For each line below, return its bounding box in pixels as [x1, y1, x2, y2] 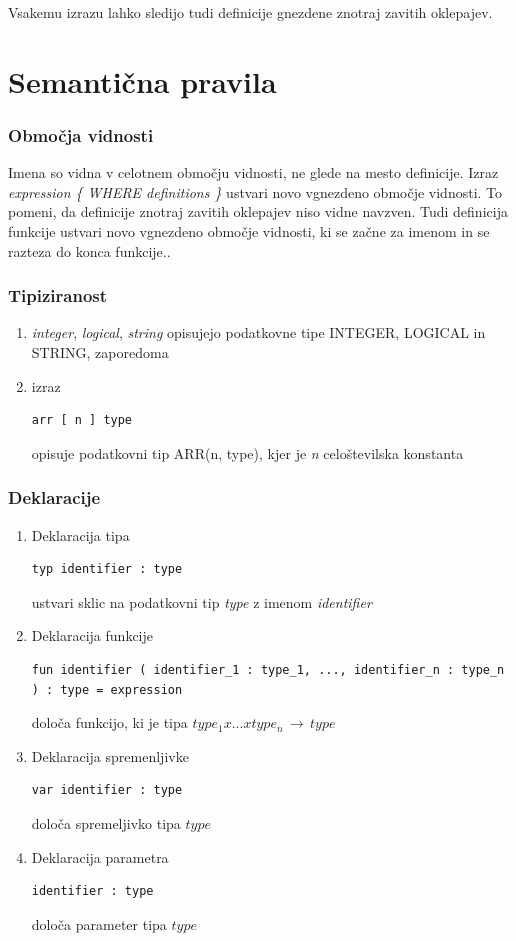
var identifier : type [31, 783, 183, 798]
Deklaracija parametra [31, 846, 169, 867]
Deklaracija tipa [31, 524, 130, 545]
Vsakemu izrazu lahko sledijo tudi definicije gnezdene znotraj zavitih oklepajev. [8, 2, 493, 22]
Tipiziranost [8, 283, 108, 308]
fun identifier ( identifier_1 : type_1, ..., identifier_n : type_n [31, 662, 505, 677]
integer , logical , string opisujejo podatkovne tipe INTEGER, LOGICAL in [31, 322, 486, 343]
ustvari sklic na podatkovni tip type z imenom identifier [31, 591, 372, 612]
